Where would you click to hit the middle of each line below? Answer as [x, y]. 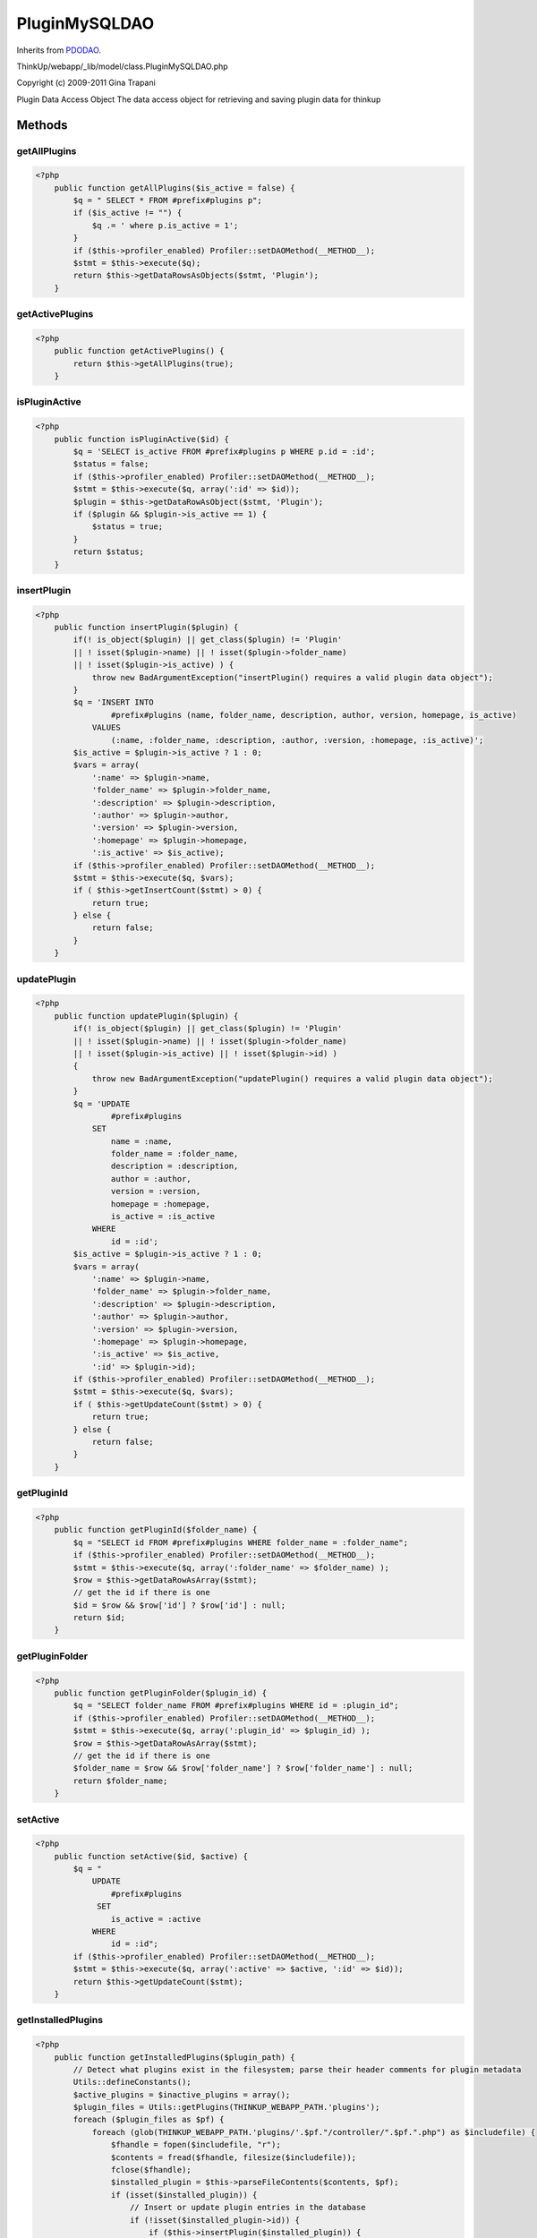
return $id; [99, 1618]
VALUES [106, 728]
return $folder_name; [120, 1781]
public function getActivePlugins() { [139, 351]
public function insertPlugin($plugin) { [146, 628]
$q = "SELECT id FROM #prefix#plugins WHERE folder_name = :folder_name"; [241, 1542]
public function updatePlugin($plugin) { [146, 1016]
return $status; [109, 552]
